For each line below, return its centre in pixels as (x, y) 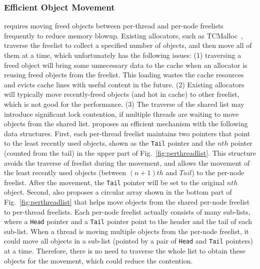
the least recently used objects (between (65, 172)
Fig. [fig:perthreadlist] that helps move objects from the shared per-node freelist (127, 202)
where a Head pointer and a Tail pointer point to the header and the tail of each (128, 221)
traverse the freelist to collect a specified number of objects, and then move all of (128, 45)
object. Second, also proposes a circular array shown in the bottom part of (118, 192)
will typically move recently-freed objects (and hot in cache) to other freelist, (122, 94)
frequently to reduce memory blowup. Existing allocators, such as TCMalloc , (123, 35)
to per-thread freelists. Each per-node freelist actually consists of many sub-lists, (127, 211)
